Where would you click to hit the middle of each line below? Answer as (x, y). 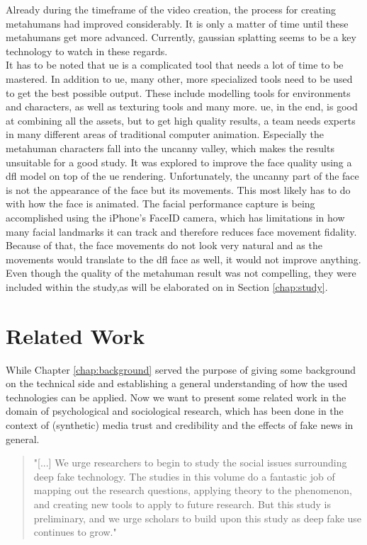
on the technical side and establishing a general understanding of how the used (177, 383)
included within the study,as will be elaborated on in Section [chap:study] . (167, 286)
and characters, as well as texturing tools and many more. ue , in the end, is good (182, 107)
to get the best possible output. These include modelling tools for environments (178, 92)
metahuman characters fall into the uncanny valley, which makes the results (170, 148)
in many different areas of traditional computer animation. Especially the (165, 134)
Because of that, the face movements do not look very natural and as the (164, 245)
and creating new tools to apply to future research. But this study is (182, 504)
